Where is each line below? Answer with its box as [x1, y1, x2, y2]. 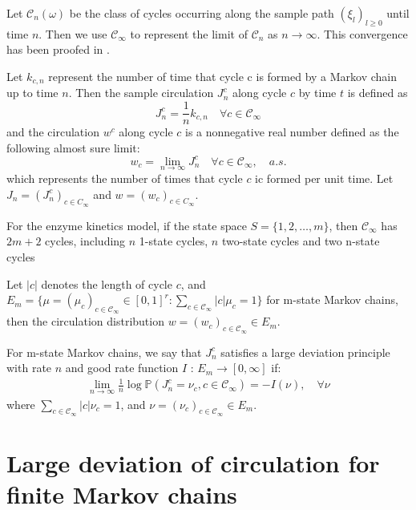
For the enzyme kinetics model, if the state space [6, 217, 247, 233]
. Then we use [38, 25, 107, 42]
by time [298, 84, 337, 101]
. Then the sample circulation [68, 84, 214, 101]
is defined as [347, 84, 408, 101]
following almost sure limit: [6, 139, 140, 156]
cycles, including [45, 233, 126, 249]
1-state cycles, [139, 233, 208, 249]
